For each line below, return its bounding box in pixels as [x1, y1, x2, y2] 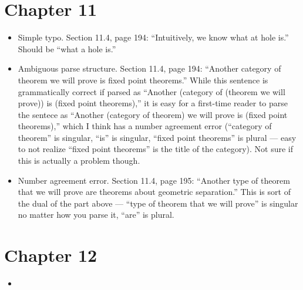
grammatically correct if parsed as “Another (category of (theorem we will [18, 85, 285, 97]
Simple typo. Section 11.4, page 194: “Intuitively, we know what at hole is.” [18, 31, 289, 43]
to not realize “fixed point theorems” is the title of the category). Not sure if [18, 143, 293, 155]
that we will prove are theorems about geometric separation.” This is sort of [18, 186, 291, 198]
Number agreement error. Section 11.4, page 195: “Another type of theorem [18, 174, 290, 186]
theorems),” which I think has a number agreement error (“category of [18, 120, 272, 132]
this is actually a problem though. [18, 154, 140, 167]
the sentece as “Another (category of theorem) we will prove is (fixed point [18, 108, 288, 120]
